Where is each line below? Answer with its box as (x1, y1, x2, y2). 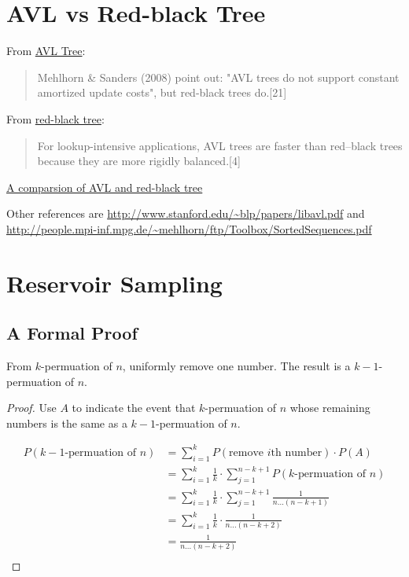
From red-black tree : (6, 110, 105, 127)
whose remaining (289, 399, 370, 416)
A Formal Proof (6, 321, 138, 345)
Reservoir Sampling (6, 266, 223, 299)
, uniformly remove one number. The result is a (122, 358, 351, 374)
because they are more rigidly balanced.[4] (37, 153, 241, 169)
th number (271, 447, 322, 458)
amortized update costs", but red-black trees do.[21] (37, 84, 287, 101)
